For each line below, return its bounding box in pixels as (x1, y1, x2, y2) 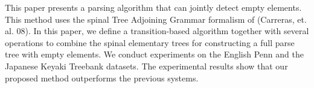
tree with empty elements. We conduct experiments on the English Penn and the (5, 48, 304, 60)
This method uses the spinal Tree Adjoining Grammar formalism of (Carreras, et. (5, 13, 307, 25)
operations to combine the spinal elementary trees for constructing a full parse (5, 36, 295, 48)
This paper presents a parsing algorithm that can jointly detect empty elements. (5, 1, 302, 13)
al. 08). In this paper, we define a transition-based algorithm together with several (5, 25, 309, 37)
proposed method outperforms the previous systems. (5, 71, 199, 84)
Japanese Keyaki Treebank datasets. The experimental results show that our (5, 59, 288, 72)
